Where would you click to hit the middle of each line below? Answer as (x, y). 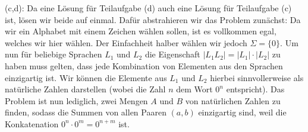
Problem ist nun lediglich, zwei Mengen (76, 100)
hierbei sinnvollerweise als (257, 77)
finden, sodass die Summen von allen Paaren (86, 112)
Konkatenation (32, 123)
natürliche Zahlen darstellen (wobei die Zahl (85, 89)
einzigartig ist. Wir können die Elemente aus (86, 77)
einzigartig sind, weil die (242, 112)
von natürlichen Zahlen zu (233, 100)
